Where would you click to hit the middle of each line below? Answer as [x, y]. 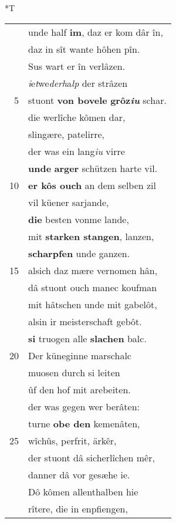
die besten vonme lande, [79, 219]
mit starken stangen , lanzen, [91, 236]
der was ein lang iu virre [77, 151]
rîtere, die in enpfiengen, [78, 508]
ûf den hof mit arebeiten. [79, 389]
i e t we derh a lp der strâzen [78, 83]
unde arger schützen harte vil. [93, 168]
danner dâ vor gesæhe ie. [79, 474]
